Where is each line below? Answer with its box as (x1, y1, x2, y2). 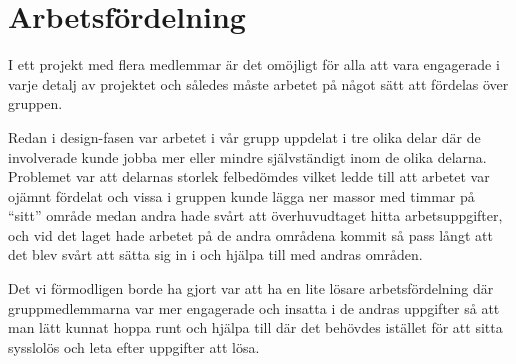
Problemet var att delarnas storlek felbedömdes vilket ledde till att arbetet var (8, 166, 490, 187)
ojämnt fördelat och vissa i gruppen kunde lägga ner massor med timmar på (8, 185, 475, 206)
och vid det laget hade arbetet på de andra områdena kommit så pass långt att (8, 224, 493, 245)
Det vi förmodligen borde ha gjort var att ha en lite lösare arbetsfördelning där (8, 278, 494, 299)
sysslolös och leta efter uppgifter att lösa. (8, 336, 260, 357)
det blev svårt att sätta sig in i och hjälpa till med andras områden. (8, 244, 423, 265)
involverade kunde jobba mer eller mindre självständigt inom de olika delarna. (8, 146, 487, 167)
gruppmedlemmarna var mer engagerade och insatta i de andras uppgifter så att (8, 297, 500, 318)
